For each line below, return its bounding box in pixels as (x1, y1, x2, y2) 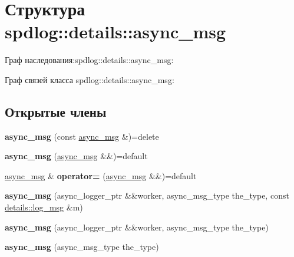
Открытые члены (5, 102, 107, 120)
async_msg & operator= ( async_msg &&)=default (5, 169, 197, 182)
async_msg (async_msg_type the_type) (5, 240, 159, 253)
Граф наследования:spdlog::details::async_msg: (5, 54, 174, 66)
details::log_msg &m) (5, 201, 83, 213)
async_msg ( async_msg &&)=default (5, 150, 148, 162)
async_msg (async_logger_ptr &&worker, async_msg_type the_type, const (5, 189, 289, 202)
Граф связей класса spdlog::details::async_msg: (5, 73, 174, 85)
